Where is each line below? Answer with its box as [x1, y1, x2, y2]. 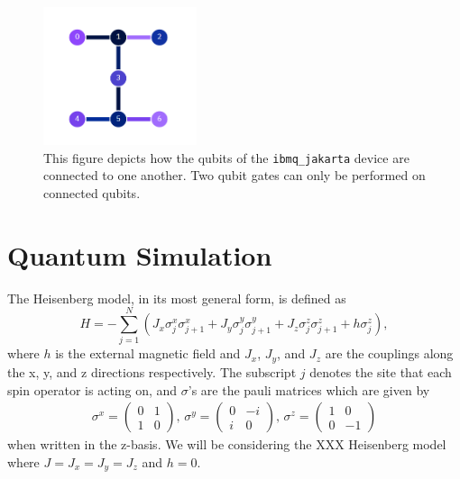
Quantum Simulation [7, 236, 272, 273]
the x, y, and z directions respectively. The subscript [7, 362, 297, 381]
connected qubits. [43, 184, 141, 203]
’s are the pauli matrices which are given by [188, 380, 430, 399]
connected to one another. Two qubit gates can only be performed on [43, 166, 426, 185]
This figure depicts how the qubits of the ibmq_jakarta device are [43, 148, 409, 167]
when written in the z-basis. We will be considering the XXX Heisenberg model [7, 435, 446, 454]
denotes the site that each [309, 362, 452, 381]
